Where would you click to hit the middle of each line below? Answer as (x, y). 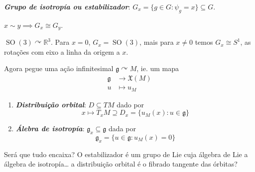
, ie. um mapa (158, 68)
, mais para (157, 42)
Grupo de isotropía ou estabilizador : (67, 6)
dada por (122, 129)
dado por (130, 104)
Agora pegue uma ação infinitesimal (59, 68)
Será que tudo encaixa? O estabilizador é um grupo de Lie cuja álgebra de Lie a (126, 154)
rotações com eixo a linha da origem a (62, 51)
